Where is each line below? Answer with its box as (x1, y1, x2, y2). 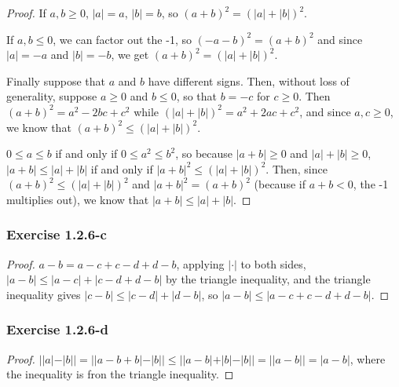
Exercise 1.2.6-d (6, 319, 108, 339)
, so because (175, 145, 233, 162)
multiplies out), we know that (6, 191, 149, 207)
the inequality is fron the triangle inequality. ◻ (6, 366, 234, 382)
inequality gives (6, 286, 81, 302)
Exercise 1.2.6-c (6, 225, 107, 244)
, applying (176, 255, 225, 272)
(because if (254, 176, 306, 192)
